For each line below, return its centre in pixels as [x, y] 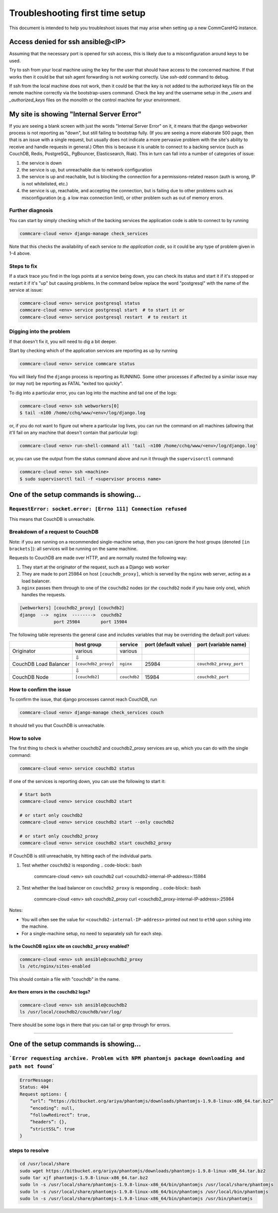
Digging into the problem [40, 331]
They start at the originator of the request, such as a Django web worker [96, 567]
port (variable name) [222, 645]
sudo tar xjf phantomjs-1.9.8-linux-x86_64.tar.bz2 [84, 1178]
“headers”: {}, [48, 1122]
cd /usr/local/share [44, 1164]
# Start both [35, 794]
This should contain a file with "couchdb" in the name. [65, 979]
